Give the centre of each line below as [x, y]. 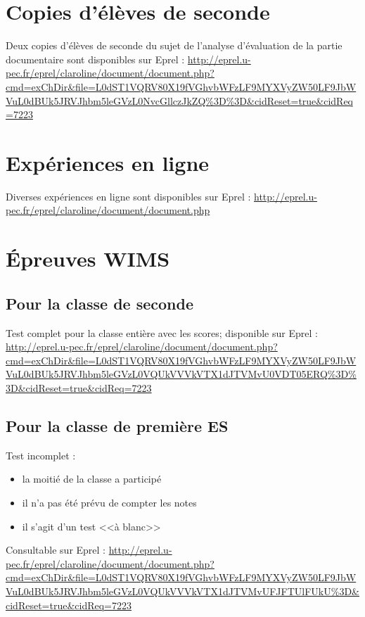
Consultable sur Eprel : [56, 550]
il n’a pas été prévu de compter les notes [109, 502]
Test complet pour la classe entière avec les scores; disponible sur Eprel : [162, 332]
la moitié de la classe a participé [92, 479]
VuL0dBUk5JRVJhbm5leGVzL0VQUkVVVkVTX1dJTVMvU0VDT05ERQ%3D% [181, 374]
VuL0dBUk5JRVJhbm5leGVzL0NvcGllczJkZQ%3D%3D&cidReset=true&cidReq [180, 100]
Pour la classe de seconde [100, 303]
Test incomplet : [41, 455]
